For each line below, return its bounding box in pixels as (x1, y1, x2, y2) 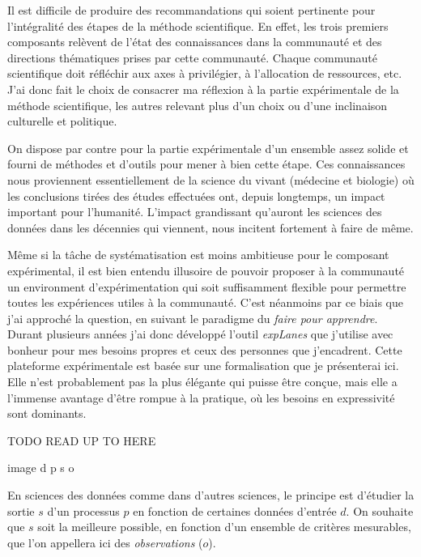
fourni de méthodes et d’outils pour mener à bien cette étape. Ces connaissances (7, 155, 406, 172)
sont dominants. (7, 405, 87, 422)
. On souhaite (346, 502, 414, 519)
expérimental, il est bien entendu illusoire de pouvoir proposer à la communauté (7, 261, 405, 278)
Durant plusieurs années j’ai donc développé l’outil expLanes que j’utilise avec (7, 325, 393, 342)
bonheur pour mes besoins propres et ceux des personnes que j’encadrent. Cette (7, 341, 402, 358)
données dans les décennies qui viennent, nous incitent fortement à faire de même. (7, 219, 414, 236)
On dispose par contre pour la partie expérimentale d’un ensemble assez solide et (7, 139, 409, 156)
